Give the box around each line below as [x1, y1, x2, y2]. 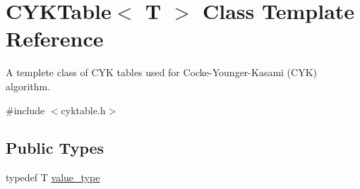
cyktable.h [61, 102, 106, 117]
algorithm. [6, 78, 51, 93]
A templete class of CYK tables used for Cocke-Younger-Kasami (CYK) [6, 65, 318, 80]
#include [6, 102, 45, 117]
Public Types [6, 137, 104, 159]
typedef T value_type [6, 170, 100, 185]
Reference [6, 24, 104, 53]
